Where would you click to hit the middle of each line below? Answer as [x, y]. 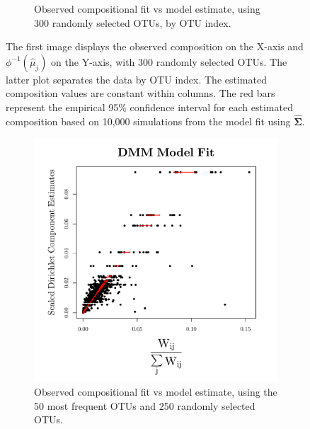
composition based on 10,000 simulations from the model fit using [148, 121]
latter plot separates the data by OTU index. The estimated [136, 79]
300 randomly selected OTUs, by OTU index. [133, 22]
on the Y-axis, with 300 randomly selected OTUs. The [169, 61]
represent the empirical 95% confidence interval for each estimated [149, 107]
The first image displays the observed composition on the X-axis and [155, 46]
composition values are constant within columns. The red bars [140, 93]
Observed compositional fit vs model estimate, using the [156, 391]
